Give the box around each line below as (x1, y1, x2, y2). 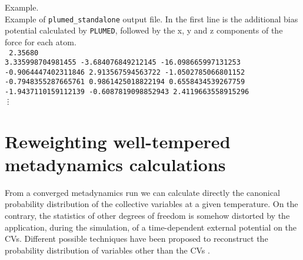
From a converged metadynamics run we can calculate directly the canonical (5, 186, 280, 198)
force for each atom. (5, 35, 76, 48)
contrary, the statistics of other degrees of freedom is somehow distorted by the (5, 209, 290, 221)
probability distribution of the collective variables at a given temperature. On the (5, 198, 298, 210)
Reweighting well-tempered (5, 129, 231, 153)
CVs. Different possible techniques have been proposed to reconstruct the (5, 232, 268, 245)
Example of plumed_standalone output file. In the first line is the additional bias (5, 12, 298, 25)
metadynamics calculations (5, 152, 226, 176)
